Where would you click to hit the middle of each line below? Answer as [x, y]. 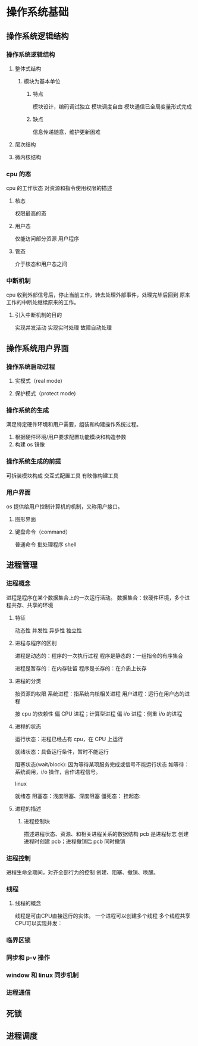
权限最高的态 [30, 213]
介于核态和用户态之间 [41, 264]
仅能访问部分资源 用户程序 [47, 239]
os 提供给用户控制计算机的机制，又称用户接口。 [65, 507]
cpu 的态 [19, 174]
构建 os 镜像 [30, 445]
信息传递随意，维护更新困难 [67, 132]
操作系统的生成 [28, 410]
